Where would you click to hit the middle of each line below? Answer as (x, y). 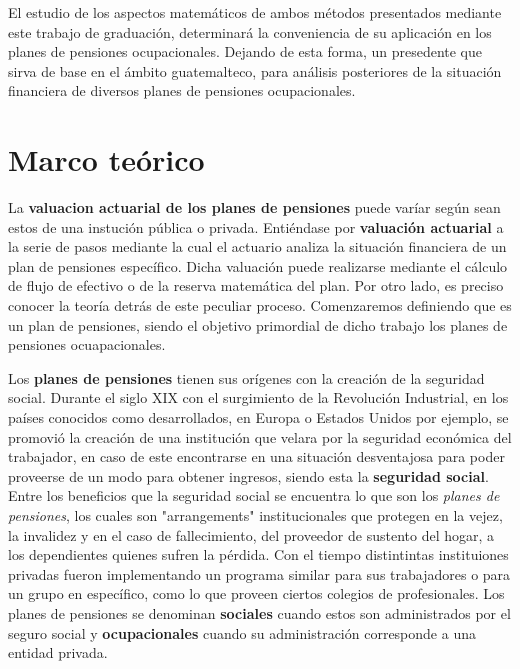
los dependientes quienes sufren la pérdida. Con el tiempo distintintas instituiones (258, 554)
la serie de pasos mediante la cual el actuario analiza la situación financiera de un (257, 246)
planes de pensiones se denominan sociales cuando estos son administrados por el (259, 612)
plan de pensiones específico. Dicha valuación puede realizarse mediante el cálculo (258, 265)
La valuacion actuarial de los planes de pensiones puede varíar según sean (254, 207)
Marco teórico (106, 159)
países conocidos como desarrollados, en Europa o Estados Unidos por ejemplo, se (258, 417)
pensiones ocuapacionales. (87, 344)
